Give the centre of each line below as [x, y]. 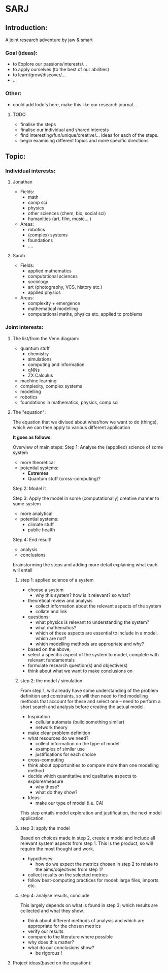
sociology [38, 282]
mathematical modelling [53, 309]
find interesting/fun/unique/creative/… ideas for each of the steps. [89, 135]
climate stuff [41, 524]
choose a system [46, 590]
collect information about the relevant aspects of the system [98, 606]
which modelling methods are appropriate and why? [90, 644]
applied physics [44, 292]
